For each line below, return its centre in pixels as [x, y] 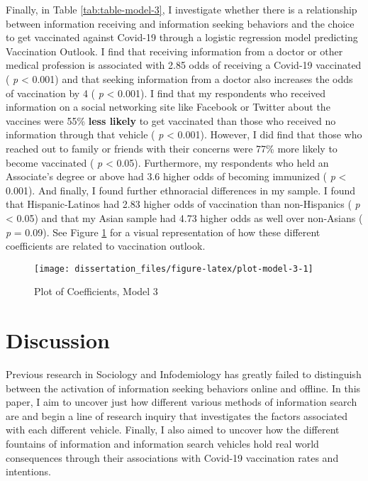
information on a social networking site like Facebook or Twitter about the [168, 107]
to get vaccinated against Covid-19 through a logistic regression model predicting [182, 37]
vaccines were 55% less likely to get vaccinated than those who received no [171, 120]
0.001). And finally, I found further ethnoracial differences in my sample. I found [181, 190]
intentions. [28, 471]
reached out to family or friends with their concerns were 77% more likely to [172, 148]
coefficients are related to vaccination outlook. [106, 246]
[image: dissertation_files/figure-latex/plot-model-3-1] [174, 269]
